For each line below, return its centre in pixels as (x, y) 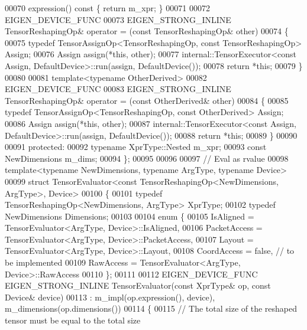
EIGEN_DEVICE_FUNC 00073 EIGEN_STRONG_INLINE (118, 19)
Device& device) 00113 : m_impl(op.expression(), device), (110, 297)
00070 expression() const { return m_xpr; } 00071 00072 (107, 8)
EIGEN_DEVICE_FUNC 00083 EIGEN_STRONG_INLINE (118, 89)
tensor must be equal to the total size (73, 320)
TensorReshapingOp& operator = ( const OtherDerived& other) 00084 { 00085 (147, 100)
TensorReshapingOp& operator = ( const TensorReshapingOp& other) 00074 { (147, 31)
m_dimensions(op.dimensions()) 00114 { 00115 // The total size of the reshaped (151, 308)
